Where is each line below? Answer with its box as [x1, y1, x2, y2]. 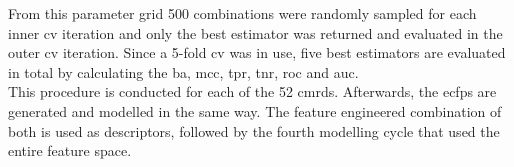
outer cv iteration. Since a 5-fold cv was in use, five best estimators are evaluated [8, 42, 506, 63]
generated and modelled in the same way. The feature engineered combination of [8, 100, 502, 121]
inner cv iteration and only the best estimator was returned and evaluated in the [8, 22, 503, 43]
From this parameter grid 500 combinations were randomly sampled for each [8, 3, 477, 23]
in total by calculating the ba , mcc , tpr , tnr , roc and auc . [8, 61, 359, 82]
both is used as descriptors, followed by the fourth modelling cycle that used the [8, 120, 500, 141]
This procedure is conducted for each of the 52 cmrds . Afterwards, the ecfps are [8, 81, 497, 102]
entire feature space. [8, 140, 132, 161]
